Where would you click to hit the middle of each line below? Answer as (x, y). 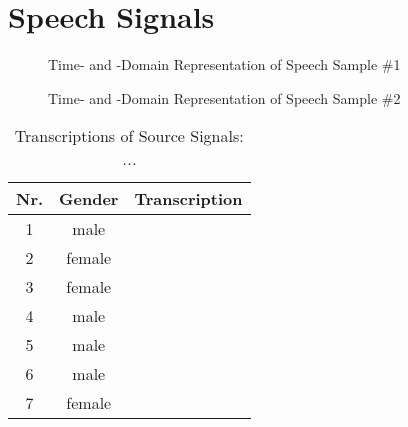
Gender (89, 199)
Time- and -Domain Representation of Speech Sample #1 (224, 64)
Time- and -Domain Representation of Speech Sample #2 (224, 97)
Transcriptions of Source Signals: (129, 136)
